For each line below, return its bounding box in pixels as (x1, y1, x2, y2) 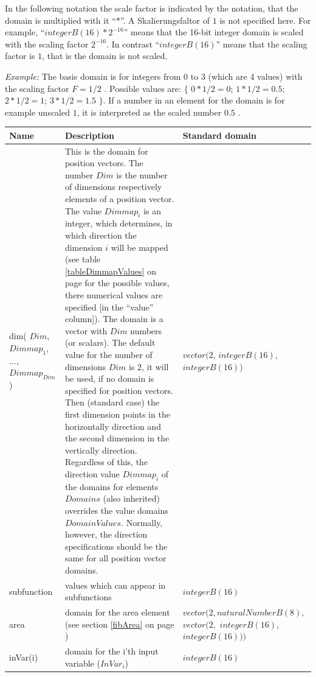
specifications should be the (64, 539, 168, 552)
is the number (116, 168, 168, 181)
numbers (130, 324, 162, 337)
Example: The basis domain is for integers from (5, 69, 181, 82)
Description (64, 128, 114, 141)
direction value (64, 467, 120, 480)
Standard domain (182, 128, 256, 141)
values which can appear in (64, 578, 166, 591)
